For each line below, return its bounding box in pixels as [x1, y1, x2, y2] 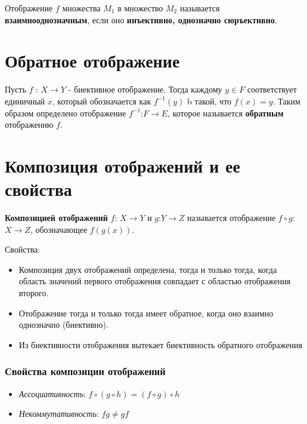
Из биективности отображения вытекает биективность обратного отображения [18, 338, 302, 351]
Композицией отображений [5, 211, 108, 223]
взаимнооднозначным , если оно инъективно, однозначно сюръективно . [5, 13, 277, 26]
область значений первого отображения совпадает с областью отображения [18, 275, 291, 287]
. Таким [272, 94, 300, 107]
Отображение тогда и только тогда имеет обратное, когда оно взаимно [18, 306, 274, 319]
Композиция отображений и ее [5, 153, 240, 177]
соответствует [247, 83, 297, 96]
